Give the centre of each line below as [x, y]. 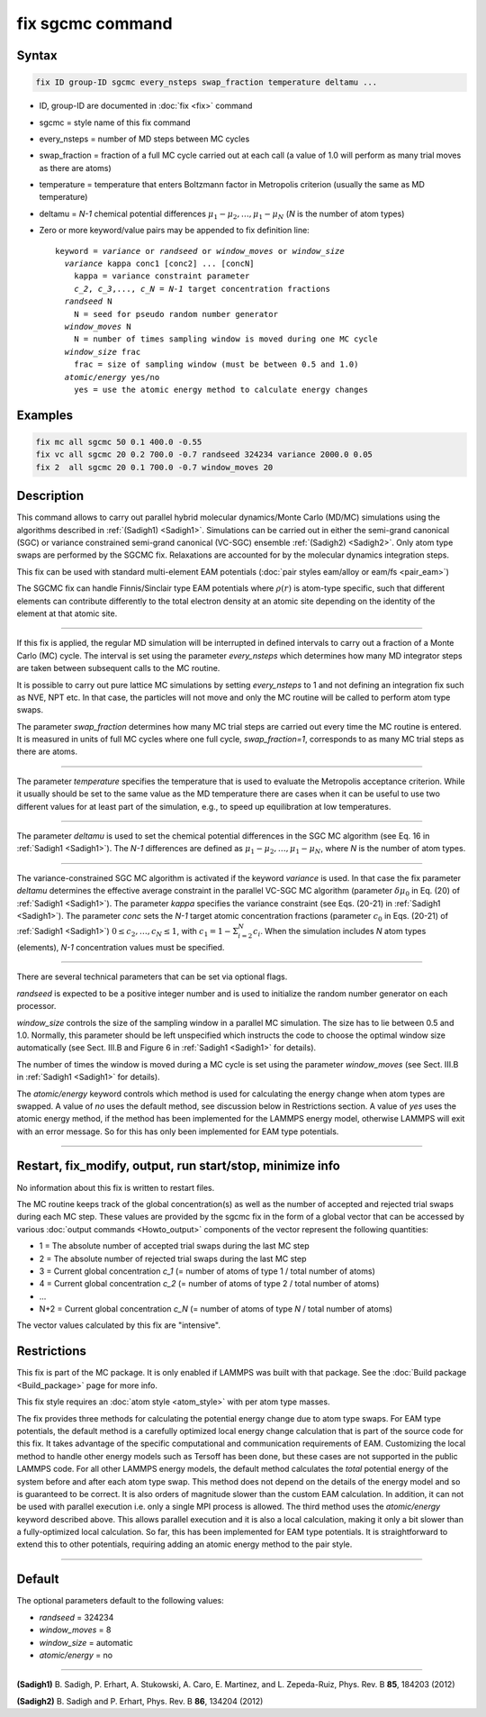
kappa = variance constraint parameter [162, 276]
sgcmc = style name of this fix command [115, 123]
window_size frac [103, 352]
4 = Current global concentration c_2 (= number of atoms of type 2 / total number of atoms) [209, 1284]
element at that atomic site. [67, 613]
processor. [36, 1006]
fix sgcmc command [94, 23]
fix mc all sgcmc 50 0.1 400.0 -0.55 [119, 442]
